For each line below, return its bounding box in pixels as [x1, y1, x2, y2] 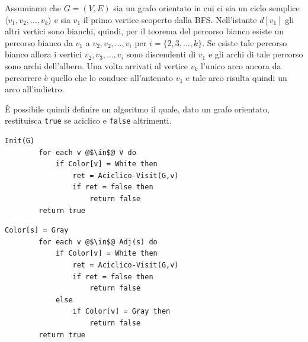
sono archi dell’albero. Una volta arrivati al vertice [5, 59, 188, 72]
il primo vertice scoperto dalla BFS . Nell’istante [83, 13, 257, 25]
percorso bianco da [5, 36, 73, 49]
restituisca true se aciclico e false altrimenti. [5, 114, 172, 127]
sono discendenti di [126, 48, 196, 60]
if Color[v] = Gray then [72, 307, 171, 316]
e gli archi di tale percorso [208, 48, 303, 60]
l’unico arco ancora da [201, 59, 281, 72]
